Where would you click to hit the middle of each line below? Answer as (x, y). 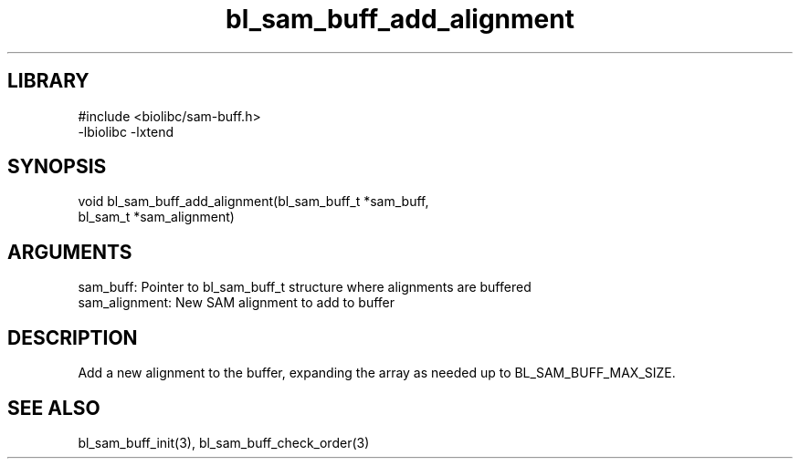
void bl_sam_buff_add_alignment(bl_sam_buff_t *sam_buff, (253, 202)
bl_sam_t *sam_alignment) (156, 217)
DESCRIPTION (73, 337)
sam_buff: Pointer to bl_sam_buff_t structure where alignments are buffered (305, 287)
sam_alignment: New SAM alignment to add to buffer (237, 303)
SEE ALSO (54, 408)
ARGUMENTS (70, 252)
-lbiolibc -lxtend (126, 131)
